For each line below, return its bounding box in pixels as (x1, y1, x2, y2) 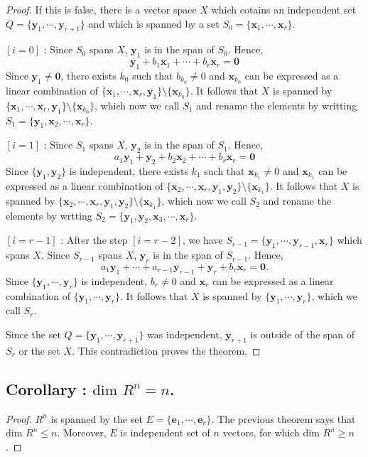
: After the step (60, 232, 128, 247)
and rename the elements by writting (196, 97, 357, 112)
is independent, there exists (69, 163, 188, 178)
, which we (311, 288, 358, 303)
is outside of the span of (250, 326, 355, 341)
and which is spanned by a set (88, 16, 220, 31)
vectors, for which (222, 425, 300, 440)
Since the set (6, 326, 61, 341)
